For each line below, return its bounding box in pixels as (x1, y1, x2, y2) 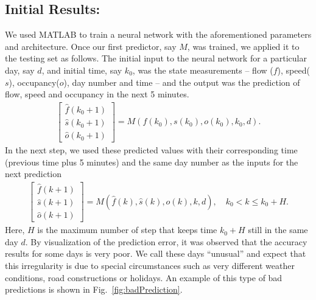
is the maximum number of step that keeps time (37, 223, 217, 236)
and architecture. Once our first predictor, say (5, 40, 177, 52)
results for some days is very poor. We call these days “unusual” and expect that (5, 247, 306, 260)
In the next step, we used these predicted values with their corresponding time (5, 144, 298, 156)
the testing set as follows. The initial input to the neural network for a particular (5, 52, 307, 65)
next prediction (5, 167, 62, 180)
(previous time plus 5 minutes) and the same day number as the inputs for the (5, 155, 298, 168)
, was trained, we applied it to (187, 40, 300, 52)
